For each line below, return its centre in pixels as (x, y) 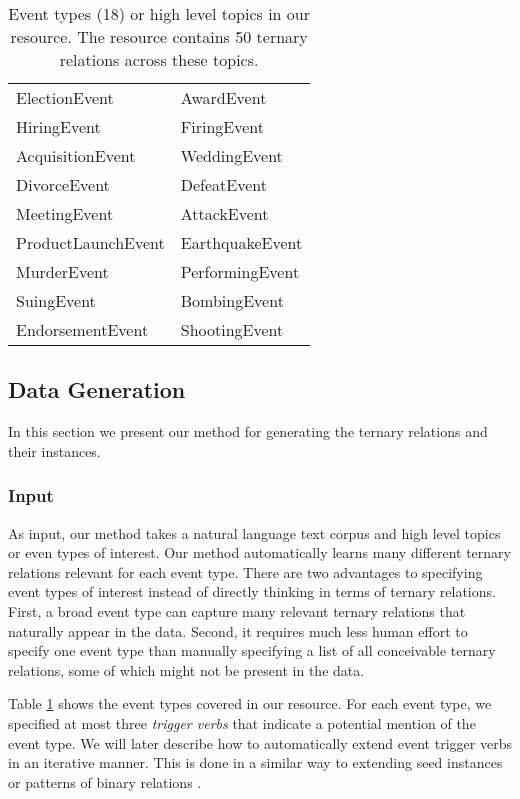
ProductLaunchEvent (90, 242)
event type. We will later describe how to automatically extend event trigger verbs (260, 742)
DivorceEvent (63, 184)
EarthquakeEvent (241, 242)
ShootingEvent (232, 329)
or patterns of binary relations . (105, 781)
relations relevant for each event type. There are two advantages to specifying (245, 571)
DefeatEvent (223, 184)
